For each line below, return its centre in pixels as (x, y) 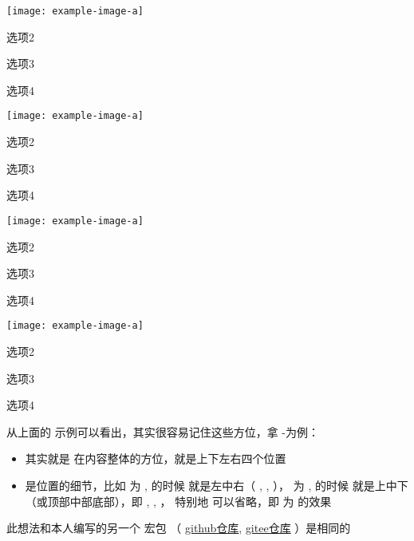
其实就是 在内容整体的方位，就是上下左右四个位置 (156, 458)
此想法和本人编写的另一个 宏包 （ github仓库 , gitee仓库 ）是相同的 (179, 528)
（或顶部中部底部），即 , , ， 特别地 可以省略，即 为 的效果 (178, 501)
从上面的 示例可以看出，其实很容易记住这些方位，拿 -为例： (163, 431)
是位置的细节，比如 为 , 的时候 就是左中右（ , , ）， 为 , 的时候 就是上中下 (217, 485)
